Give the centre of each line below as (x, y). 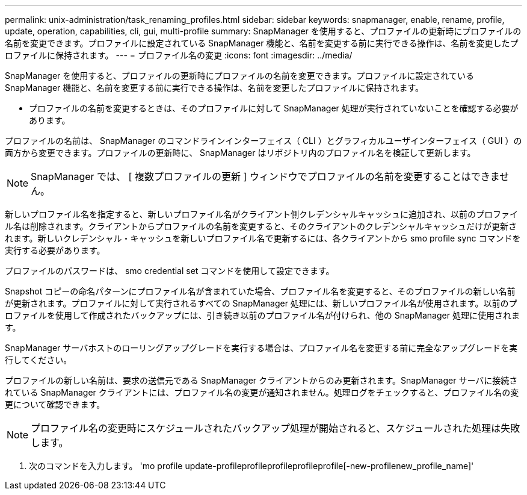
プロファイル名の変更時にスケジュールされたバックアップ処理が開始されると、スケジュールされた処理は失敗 (276, 428)
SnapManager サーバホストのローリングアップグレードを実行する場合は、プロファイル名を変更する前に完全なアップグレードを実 (261, 348)
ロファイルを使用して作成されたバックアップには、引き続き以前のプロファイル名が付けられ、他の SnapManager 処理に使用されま (262, 315)
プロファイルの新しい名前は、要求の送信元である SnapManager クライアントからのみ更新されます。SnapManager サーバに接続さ (261, 380)
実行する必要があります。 (55, 250)
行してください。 (39, 360)
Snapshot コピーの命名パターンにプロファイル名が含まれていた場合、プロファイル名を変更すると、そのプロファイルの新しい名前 (260, 291)
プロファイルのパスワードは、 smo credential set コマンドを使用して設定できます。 (170, 271)
